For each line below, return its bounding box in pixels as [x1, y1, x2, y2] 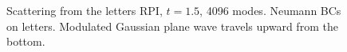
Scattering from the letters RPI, [6, 2, 163, 18]
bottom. [6, 33, 45, 50]
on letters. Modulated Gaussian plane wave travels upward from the [6, 17, 338, 34]
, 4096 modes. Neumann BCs [199, 2, 341, 18]
